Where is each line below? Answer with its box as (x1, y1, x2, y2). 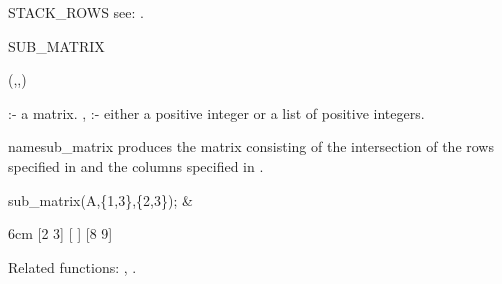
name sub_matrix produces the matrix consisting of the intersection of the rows (8, 136, 494, 157)
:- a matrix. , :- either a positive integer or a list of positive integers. (8, 102, 425, 123)
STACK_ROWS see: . (8, 2, 144, 22)
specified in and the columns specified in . (8, 155, 264, 176)
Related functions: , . (8, 256, 137, 277)
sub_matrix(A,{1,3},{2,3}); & (8, 189, 193, 210)
